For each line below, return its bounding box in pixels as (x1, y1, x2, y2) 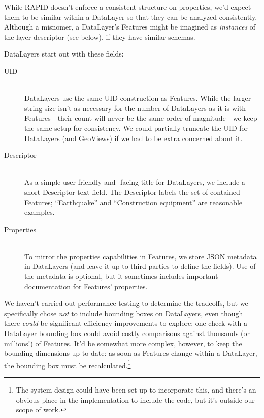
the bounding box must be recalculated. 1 (4, 358, 131, 370)
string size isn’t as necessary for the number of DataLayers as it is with (24, 102, 246, 113)
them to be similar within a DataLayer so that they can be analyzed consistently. (4, 11, 257, 22)
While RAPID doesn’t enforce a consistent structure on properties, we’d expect (4, 2, 251, 12)
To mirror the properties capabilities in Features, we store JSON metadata (24, 250, 257, 261)
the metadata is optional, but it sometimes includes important (24, 271, 218, 282)
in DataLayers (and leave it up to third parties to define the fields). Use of (24, 261, 256, 271)
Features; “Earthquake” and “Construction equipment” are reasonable (24, 197, 243, 207)
